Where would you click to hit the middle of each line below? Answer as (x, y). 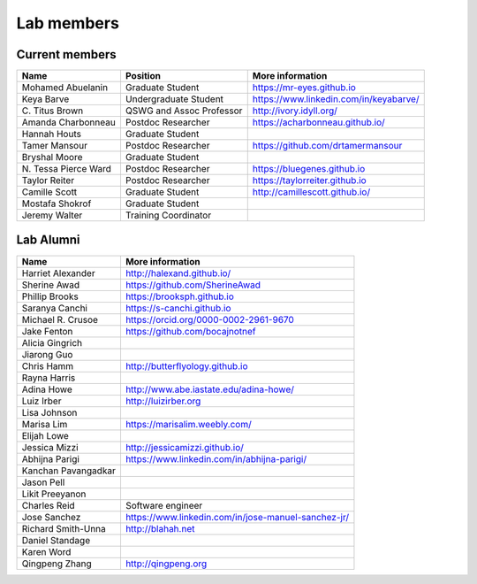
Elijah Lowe (45, 435)
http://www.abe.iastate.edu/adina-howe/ (210, 389)
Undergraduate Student (174, 99)
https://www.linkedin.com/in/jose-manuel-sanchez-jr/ (237, 517)
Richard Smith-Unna (64, 528)
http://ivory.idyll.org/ (295, 111)
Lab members (68, 23)
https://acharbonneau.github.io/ (319, 122)
